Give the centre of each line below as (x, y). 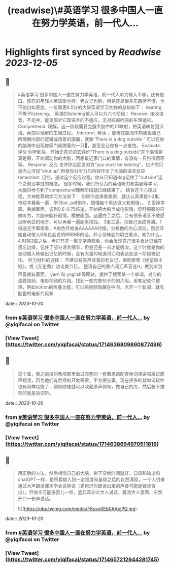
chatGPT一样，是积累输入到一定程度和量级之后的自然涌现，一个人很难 (91, 479)
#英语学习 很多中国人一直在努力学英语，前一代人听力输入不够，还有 (89, 94)
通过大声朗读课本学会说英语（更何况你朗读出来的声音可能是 (80, 486)
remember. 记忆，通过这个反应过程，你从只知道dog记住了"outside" (88, 177)
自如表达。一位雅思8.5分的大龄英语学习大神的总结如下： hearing (94, 107)
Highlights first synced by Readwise (83, 52)
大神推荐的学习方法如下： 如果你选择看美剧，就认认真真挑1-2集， (95, 196)
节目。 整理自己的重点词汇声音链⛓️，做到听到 (115, 266)
